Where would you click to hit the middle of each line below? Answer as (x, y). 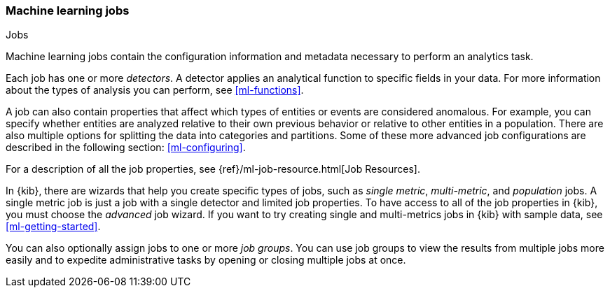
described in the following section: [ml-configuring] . (126, 148)
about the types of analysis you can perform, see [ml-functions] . (155, 90)
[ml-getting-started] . (53, 227)
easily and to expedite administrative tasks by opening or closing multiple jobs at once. (206, 260)
